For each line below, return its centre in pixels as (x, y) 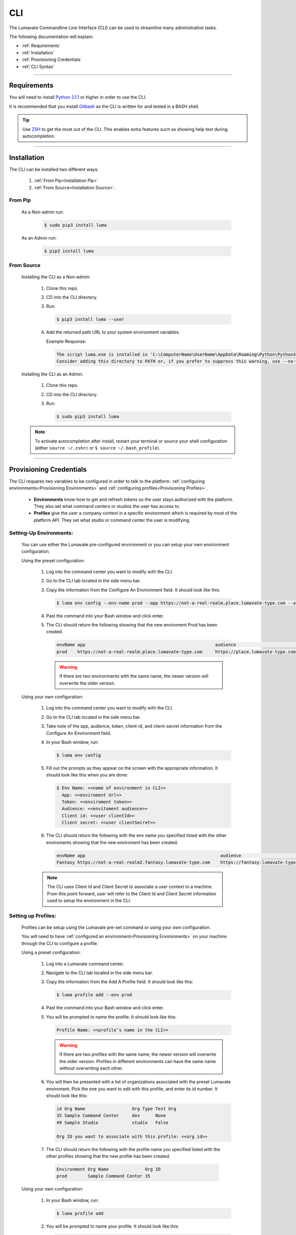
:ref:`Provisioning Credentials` (52, 60)
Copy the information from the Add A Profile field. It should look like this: (120, 982)
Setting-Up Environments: (41, 533)
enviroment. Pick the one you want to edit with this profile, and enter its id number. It (132, 1089)
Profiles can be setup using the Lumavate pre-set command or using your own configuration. (116, 927)
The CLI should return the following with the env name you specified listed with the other (136, 835)
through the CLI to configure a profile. (60, 943)
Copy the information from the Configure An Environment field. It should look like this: (133, 590)
